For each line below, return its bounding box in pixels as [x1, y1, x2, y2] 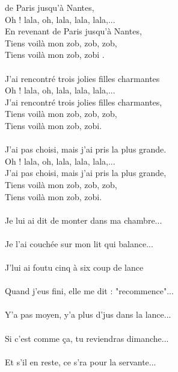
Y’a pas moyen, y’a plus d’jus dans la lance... [5, 308, 171, 321]
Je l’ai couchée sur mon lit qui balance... [5, 237, 153, 250]
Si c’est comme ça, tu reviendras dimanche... [5, 332, 169, 344]
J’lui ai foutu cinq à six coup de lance [5, 261, 144, 274]
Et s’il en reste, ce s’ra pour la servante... [5, 355, 156, 368]
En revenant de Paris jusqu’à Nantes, [5, 25, 142, 37]
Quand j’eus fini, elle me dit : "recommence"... [5, 285, 174, 297]
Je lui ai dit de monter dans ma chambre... [5, 213, 162, 226]
